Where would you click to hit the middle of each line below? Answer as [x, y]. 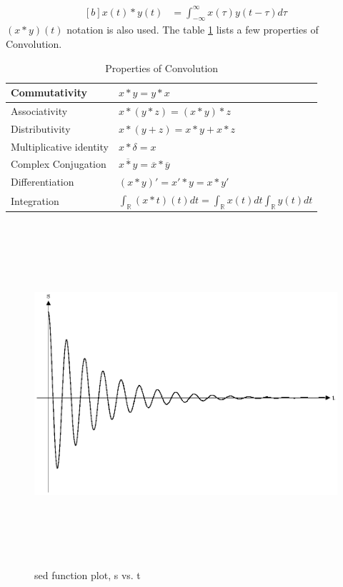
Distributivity [41, 128]
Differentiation [43, 182]
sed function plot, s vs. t [88, 575]
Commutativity [49, 92]
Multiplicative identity [60, 146]
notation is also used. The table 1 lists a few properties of [193, 30]
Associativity [39, 110]
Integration [35, 200]
